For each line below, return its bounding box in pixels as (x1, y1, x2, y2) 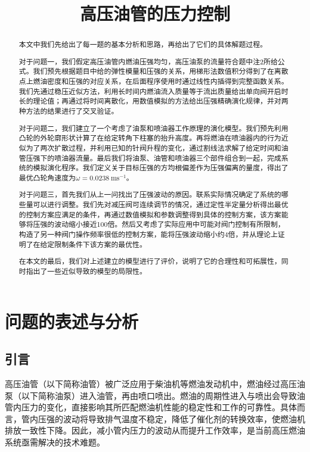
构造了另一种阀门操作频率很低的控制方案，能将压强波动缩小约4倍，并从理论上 (18, 229, 278, 239)
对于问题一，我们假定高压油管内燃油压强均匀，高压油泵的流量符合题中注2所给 (18, 56, 278, 66)
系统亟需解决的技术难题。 (5, 435, 105, 448)
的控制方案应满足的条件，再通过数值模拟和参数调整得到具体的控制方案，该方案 (18, 209, 281, 219)
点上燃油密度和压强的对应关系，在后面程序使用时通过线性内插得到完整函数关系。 (18, 76, 289, 86)
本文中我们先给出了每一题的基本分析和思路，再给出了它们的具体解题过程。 (18, 39, 267, 49)
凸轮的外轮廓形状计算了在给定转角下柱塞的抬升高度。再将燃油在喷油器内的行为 (18, 133, 281, 143)
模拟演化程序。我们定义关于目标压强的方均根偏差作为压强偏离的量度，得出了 (33, 163, 289, 173)
